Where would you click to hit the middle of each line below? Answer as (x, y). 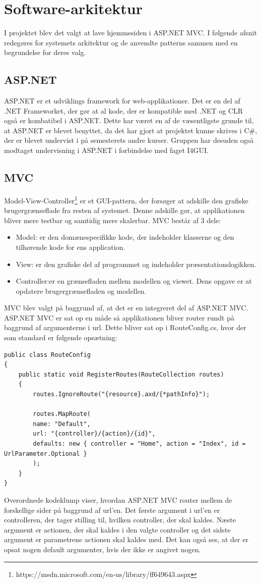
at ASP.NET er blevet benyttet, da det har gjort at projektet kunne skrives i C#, (131, 130)
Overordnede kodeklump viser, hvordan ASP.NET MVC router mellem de (118, 499)
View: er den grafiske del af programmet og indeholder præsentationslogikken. (136, 264)
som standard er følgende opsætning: (61, 337)
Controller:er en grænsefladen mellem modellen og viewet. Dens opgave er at (134, 281)
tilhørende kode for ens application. (71, 247)
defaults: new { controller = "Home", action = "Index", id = (139, 444)
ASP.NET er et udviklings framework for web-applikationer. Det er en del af (122, 101)
